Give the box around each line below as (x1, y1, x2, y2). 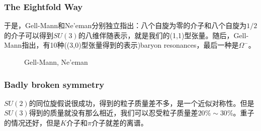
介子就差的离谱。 (91, 117, 148, 127)
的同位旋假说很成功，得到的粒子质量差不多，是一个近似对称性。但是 (29, 97, 254, 108)
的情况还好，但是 (4, 117, 60, 127)
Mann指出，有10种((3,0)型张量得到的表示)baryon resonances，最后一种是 (4, 40, 239, 50)
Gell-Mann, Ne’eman (24, 57, 88, 67)
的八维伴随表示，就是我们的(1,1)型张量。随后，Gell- (78, 30, 249, 40)
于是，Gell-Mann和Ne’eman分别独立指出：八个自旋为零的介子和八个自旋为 (4, 20, 247, 31)
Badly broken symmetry (4, 78, 105, 90)
